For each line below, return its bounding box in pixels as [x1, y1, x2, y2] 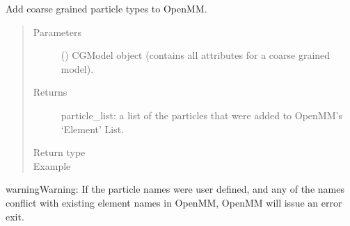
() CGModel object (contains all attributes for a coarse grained [61, 48, 331, 62]
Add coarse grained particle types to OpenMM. [6, 1, 207, 15]
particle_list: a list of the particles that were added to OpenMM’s [61, 107, 342, 122]
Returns [33, 85, 67, 99]
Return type [33, 145, 86, 159]
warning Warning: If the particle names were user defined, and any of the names [6, 182, 344, 196]
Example [33, 158, 71, 173]
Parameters [33, 24, 81, 39]
